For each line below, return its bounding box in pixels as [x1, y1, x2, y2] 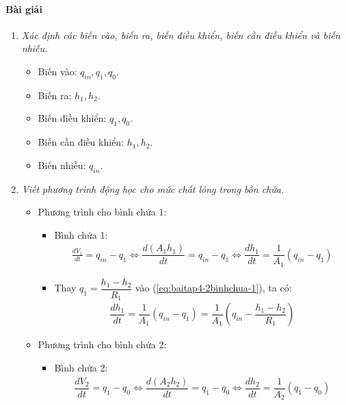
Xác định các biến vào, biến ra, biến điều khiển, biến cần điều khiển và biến [21, 27, 341, 42]
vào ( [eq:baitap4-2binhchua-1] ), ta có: [135, 280, 292, 295]
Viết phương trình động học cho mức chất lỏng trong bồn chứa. [21, 181, 284, 196]
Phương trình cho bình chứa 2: [38, 337, 167, 352]
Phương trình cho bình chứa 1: [38, 205, 167, 219]
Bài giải [5, 1, 42, 16]
